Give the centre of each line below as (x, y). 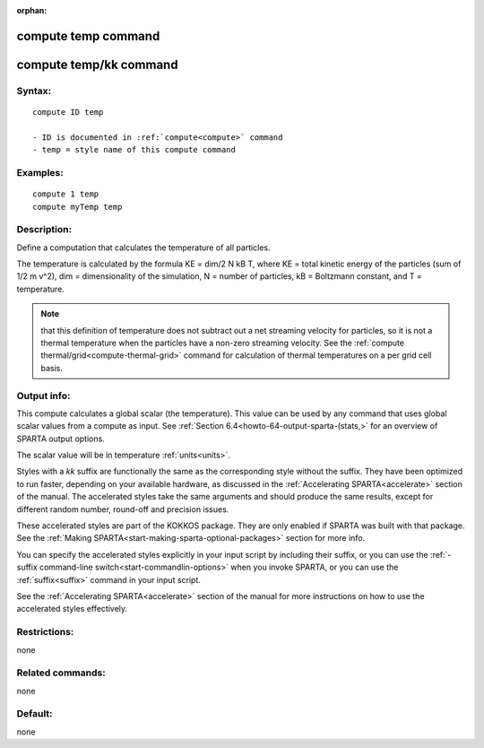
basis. (52, 368)
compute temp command (88, 36)
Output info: (43, 396)
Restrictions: (45, 632)
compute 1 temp (66, 194)
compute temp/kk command (97, 64)
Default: (35, 714)
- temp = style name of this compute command (134, 150)
